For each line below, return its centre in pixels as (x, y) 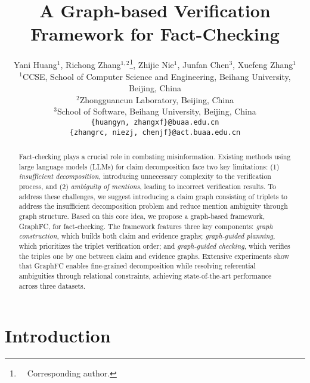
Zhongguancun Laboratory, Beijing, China (157, 99)
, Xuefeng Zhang (263, 64)
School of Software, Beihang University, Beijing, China (156, 111)
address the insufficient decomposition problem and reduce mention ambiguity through (153, 206)
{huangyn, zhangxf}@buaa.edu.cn (155, 122)
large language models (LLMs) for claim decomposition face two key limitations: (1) (149, 166)
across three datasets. (52, 285)
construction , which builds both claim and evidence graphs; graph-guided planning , (147, 236)
